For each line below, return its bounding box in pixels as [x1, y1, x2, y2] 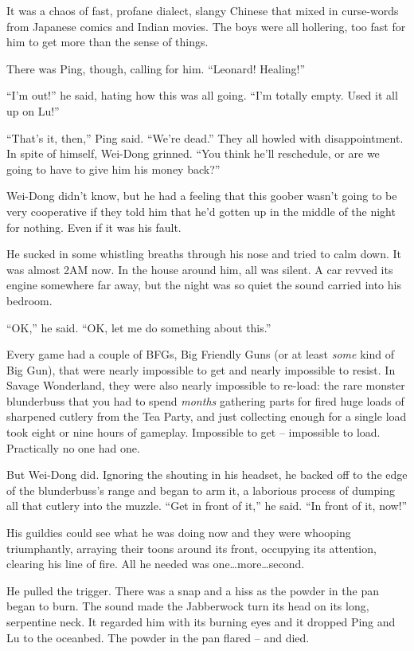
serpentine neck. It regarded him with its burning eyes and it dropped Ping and [6, 614, 396, 629]
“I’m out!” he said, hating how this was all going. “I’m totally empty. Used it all [6, 87, 398, 104]
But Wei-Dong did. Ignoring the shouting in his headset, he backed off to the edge [6, 466, 408, 483]
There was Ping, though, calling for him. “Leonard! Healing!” [6, 60, 306, 76]
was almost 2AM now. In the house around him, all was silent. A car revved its [6, 261, 393, 277]
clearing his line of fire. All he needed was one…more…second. [6, 555, 305, 572]
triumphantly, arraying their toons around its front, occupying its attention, [6, 539, 377, 556]
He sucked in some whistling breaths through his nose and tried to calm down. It [6, 245, 402, 262]
